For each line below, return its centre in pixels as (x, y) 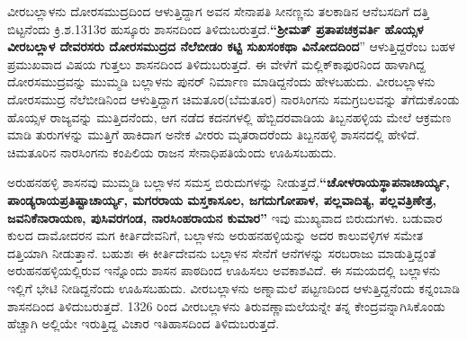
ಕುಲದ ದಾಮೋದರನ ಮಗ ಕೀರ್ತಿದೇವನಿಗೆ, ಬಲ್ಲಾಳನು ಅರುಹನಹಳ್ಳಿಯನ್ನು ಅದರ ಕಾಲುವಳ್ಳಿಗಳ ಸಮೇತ (216, 235)
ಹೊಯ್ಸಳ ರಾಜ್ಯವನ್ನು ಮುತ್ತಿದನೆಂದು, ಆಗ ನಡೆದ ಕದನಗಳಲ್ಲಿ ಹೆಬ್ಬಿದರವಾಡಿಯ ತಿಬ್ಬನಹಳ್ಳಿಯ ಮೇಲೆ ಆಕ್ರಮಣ (229, 116)
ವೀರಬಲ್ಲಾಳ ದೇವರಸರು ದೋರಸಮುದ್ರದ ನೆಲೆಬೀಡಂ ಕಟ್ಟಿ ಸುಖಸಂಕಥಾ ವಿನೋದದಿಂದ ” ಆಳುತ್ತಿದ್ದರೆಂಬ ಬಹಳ (231, 46)
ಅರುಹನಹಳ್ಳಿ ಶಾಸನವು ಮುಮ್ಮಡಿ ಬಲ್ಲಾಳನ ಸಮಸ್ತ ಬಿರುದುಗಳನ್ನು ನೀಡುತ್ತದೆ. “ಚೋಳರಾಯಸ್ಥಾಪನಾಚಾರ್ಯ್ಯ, (229, 182)
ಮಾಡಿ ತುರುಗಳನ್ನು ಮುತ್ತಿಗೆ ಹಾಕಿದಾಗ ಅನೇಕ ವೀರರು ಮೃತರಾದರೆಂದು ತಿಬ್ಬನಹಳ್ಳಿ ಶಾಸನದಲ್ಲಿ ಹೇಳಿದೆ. (214, 134)
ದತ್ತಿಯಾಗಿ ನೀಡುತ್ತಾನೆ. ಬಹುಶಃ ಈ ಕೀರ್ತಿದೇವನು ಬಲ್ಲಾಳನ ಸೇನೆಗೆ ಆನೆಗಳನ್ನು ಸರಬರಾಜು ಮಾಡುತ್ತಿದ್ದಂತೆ (222, 252)
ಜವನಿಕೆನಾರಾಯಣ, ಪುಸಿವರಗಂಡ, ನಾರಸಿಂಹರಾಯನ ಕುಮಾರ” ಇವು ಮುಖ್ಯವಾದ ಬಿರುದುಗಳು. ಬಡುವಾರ (225, 217)
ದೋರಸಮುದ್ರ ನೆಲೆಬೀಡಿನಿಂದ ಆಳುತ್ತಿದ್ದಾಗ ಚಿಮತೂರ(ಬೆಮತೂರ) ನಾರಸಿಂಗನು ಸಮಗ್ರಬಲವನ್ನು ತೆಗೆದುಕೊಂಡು (233, 98)
